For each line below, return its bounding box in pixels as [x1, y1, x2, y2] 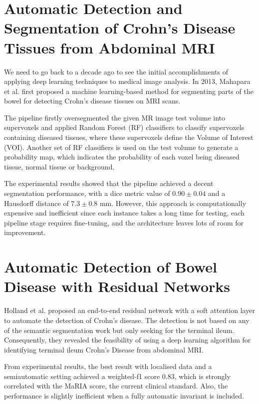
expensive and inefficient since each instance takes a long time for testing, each [4, 207, 245, 218]
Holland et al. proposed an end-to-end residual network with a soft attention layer [4, 305, 255, 315]
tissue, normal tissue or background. [4, 161, 115, 171]
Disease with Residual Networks [4, 276, 230, 296]
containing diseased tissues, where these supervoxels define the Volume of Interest [4, 132, 254, 142]
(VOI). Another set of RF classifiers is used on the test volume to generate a [4, 141, 239, 152]
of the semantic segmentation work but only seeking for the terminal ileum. [4, 324, 235, 335]
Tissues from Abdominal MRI [4, 37, 215, 57]
